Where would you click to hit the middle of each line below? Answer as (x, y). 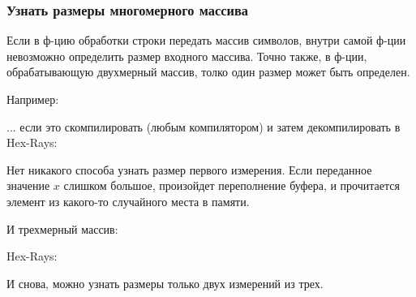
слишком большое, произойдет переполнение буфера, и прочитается (232, 185)
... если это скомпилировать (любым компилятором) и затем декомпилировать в (204, 126)
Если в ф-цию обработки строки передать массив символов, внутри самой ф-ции (206, 40)
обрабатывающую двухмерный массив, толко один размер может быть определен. (208, 72)
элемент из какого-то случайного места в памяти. (128, 201)
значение (28, 185)
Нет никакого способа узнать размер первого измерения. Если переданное (189, 169)
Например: (33, 99)
